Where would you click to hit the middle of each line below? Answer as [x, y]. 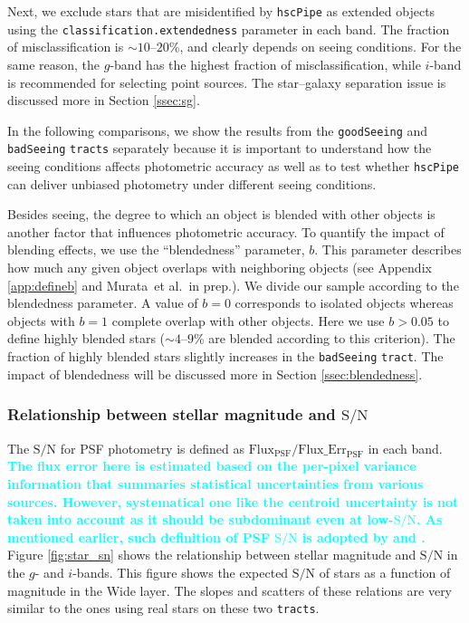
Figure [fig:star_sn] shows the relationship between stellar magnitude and [212, 555]
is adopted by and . [364, 537]
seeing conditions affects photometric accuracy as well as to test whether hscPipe [234, 166]
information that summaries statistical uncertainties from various [215, 483]
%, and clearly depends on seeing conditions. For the [315, 47]
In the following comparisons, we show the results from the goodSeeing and [218, 130]
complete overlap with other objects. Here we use [248, 320]
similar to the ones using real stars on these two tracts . [163, 608]
